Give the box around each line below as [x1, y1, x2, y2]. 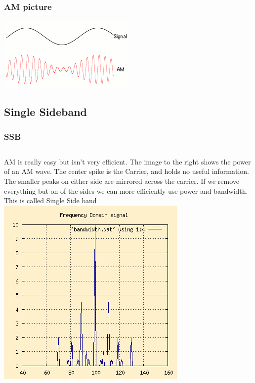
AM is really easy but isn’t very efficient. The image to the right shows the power [4, 156, 251, 166]
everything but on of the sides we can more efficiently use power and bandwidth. [4, 185, 248, 196]
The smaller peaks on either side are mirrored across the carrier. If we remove [4, 176, 239, 186]
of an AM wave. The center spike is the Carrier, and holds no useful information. [4, 166, 249, 176]
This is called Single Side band [4, 195, 97, 206]
